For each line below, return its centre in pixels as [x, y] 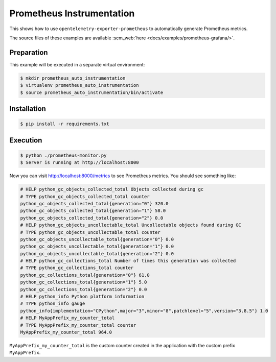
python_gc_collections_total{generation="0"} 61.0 [85, 275]
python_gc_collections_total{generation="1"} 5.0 [84, 282]
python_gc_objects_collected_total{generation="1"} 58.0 [93, 211]
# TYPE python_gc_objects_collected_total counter [85, 196]
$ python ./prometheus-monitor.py [63, 155]
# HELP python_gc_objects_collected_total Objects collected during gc [112, 189]
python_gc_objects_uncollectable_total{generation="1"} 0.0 [97, 247]
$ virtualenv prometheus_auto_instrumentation [79, 85]
